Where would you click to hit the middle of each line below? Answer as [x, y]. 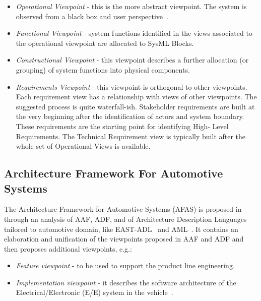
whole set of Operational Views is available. [83, 146]
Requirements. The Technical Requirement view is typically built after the [131, 136]
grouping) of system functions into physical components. [103, 69]
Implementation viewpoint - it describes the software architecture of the [126, 282]
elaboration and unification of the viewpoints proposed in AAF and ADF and [124, 239]
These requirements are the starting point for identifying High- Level [122, 126]
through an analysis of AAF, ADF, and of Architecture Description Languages [125, 219]
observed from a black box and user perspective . [92, 16]
